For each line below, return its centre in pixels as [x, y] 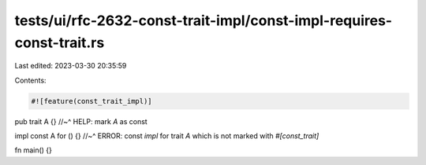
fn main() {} [34, 150]
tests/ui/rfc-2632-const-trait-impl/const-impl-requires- [204, 20]
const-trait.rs [60, 42]
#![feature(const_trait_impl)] [92, 101]
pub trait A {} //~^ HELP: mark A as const [81, 121]
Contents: [30, 80]
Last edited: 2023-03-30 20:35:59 [71, 66]
